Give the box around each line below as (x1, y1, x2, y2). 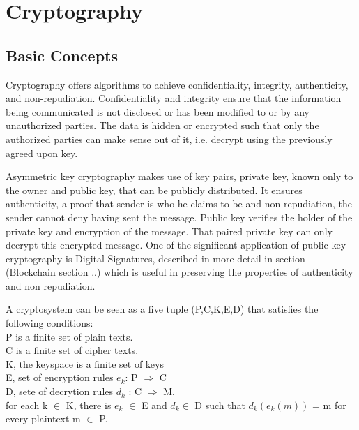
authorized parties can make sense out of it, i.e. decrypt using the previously (6, 131, 333, 146)
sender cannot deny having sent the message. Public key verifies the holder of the (6, 209, 353, 224)
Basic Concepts (6, 44, 119, 66)
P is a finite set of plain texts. (6, 329, 133, 343)
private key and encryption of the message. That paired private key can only (6, 223, 333, 238)
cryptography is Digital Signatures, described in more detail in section (6, 251, 305, 265)
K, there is (66, 397, 112, 412)
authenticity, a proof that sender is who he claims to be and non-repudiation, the (6, 196, 352, 211)
